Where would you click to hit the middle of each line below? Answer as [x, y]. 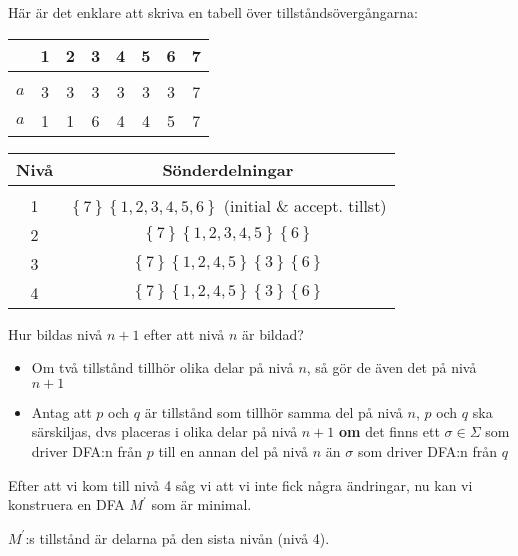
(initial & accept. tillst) [305, 205]
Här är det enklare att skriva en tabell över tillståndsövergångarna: [213, 12]
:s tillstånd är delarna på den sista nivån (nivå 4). [177, 537]
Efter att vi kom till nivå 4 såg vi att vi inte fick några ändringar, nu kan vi [240, 484]
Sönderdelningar [228, 169]
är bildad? [273, 333]
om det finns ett [389, 431]
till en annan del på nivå [233, 450]
